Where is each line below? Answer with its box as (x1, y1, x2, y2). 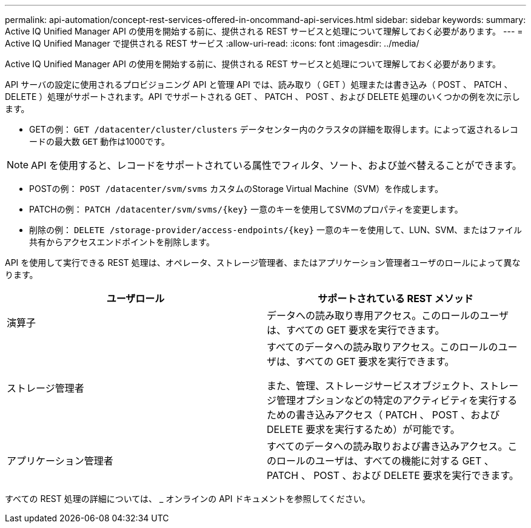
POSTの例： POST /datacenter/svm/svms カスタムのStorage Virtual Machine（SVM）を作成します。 (29, 183, 443, 194)
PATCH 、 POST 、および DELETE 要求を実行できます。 (267, 469, 519, 481)
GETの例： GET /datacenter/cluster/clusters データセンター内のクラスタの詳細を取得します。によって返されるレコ (29, 124, 518, 134)
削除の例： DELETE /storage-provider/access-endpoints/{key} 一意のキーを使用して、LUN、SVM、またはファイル (29, 225, 523, 235)
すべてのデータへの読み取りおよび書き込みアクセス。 (267, 440, 508, 452)
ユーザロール (106, 292, 165, 305)
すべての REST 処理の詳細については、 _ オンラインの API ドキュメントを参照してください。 (5, 493, 370, 504)
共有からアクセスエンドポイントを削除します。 (29, 237, 215, 247)
